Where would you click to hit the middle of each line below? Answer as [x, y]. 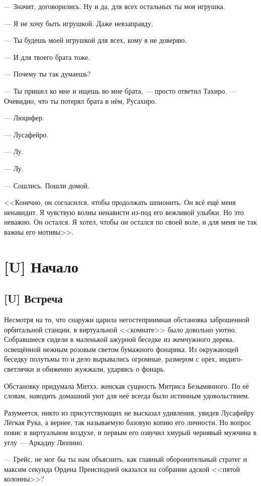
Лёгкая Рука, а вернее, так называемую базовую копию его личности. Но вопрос [128, 422]
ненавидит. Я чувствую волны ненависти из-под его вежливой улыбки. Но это [124, 212]
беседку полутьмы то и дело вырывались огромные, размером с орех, [111, 359]
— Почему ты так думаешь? [48, 74]
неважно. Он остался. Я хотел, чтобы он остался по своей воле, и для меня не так [130, 222]
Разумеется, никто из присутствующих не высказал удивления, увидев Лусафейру [129, 412]
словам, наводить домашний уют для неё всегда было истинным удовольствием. [127, 396]
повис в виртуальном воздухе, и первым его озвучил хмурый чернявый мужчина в [130, 432]
